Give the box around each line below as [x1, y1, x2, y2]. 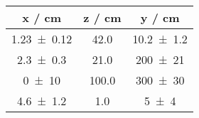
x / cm [22, 9, 62, 26]
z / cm [83, 9, 122, 26]
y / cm [140, 9, 180, 26]
